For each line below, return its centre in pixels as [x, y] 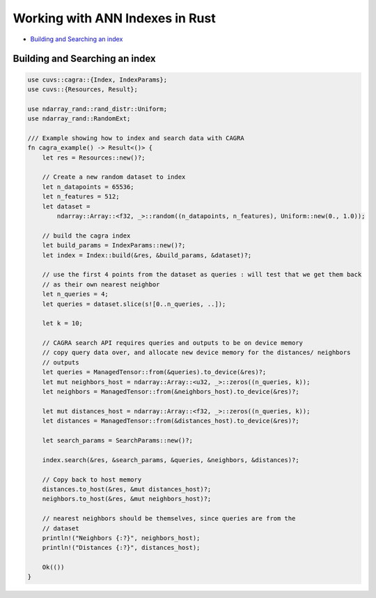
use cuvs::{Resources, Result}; [83, 89]
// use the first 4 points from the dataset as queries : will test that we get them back [202, 275]
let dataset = [66, 206]
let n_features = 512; [81, 197]
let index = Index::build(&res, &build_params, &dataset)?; [147, 255]
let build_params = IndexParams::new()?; [114, 245]
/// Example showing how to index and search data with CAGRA [136, 138]
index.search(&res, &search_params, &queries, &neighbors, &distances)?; [171, 460]
